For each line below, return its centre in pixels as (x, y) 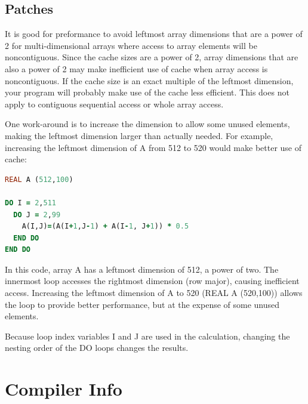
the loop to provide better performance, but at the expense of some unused (142, 304)
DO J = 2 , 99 (37, 215)
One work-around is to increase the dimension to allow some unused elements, (147, 124)
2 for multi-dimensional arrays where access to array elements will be (131, 45)
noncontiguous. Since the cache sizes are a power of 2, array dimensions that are (152, 57)
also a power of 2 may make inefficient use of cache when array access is (136, 68)
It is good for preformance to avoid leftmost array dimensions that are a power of (154, 34)
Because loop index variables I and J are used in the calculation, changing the (147, 336)
